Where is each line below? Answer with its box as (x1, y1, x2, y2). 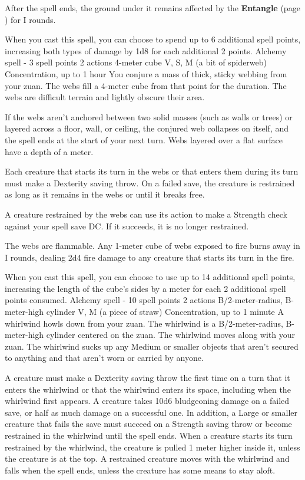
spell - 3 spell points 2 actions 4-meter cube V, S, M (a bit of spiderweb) (5, 56, 267, 68)
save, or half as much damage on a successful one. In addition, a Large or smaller (5, 406, 297, 418)
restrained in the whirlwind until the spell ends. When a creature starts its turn (5, 429, 293, 441)
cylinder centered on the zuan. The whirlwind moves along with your (46, 328, 295, 341)
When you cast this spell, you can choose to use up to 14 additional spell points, (5, 271, 296, 283)
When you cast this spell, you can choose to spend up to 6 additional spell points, (5, 33, 301, 45)
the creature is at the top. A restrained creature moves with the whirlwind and (5, 452, 290, 465)
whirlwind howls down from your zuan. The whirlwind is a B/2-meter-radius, (5, 317, 283, 329)
